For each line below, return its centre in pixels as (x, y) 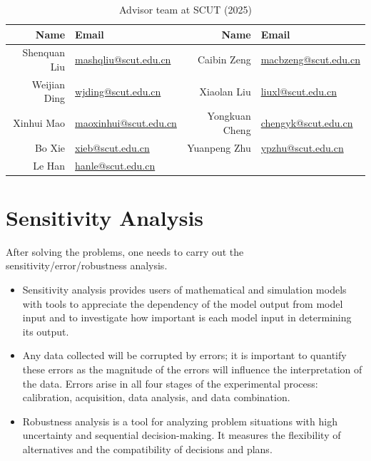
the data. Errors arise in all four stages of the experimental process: (170, 383)
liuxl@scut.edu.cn (299, 91)
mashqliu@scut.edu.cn (123, 59)
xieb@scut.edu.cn (112, 147)
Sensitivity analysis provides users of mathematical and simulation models (184, 289)
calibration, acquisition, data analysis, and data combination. (156, 397)
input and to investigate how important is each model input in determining (187, 317)
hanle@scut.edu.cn (115, 165)
